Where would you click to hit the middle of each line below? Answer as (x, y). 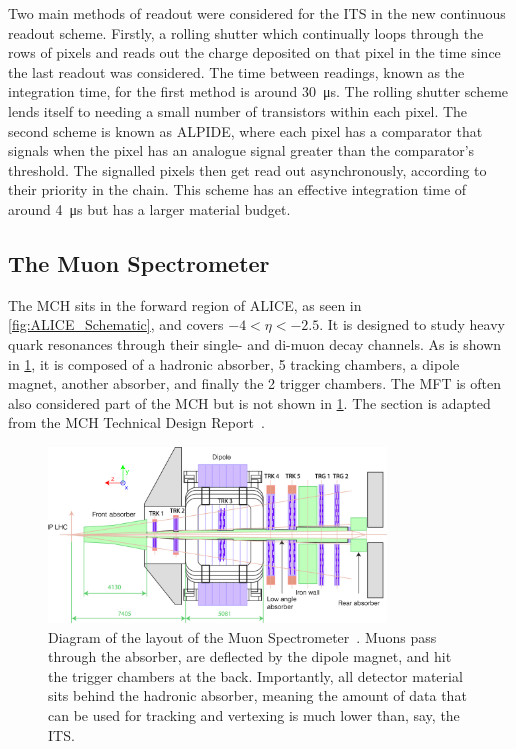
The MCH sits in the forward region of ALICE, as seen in (185, 304)
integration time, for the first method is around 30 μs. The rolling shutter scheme (258, 91)
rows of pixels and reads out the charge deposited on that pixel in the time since (254, 52)
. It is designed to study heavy (412, 324)
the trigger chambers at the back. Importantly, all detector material (255, 675)
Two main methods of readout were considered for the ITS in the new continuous (257, 13)
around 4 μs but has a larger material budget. (149, 208)
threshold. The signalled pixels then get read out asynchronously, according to (247, 169)
